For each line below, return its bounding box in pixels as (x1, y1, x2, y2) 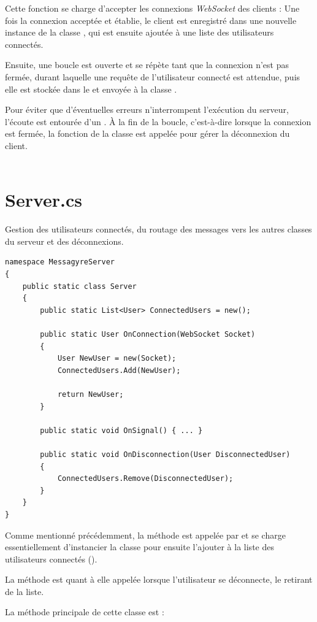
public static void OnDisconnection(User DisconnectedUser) (40, 450, 291, 459)
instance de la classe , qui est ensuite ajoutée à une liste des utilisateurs (5, 26, 274, 39)
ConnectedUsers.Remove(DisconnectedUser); (57, 474, 234, 483)
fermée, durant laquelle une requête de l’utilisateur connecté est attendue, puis (5, 70, 300, 83)
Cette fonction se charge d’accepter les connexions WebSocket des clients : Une (5, 2, 300, 14)
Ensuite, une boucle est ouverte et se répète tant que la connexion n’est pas (5, 58, 289, 71)
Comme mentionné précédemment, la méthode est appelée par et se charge (5, 528, 286, 541)
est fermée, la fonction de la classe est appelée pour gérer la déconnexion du (5, 127, 290, 140)
